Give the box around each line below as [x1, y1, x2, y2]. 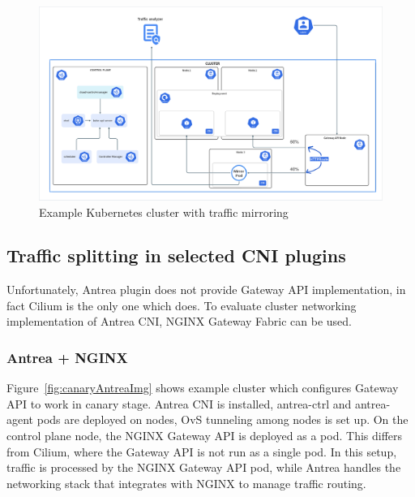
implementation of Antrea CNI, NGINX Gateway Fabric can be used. [6, 313, 352, 330]
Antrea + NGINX [6, 348, 128, 367]
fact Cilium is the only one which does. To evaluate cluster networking [6, 296, 357, 313]
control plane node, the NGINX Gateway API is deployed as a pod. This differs [6, 427, 403, 444]
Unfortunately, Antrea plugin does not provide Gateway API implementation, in [6, 281, 406, 298]
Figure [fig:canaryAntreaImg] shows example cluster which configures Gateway [6, 379, 399, 396]
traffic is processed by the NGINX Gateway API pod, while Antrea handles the [6, 459, 401, 476]
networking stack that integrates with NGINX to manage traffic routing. [6, 474, 366, 491]
